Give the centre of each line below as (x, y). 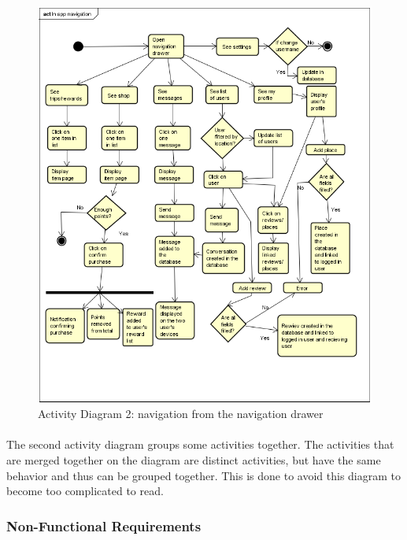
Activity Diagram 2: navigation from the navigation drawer (181, 414)
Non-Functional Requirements (104, 525)
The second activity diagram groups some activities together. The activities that (200, 444)
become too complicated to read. (85, 491)
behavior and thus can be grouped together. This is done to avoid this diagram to (203, 475)
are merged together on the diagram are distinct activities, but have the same (194, 460)
